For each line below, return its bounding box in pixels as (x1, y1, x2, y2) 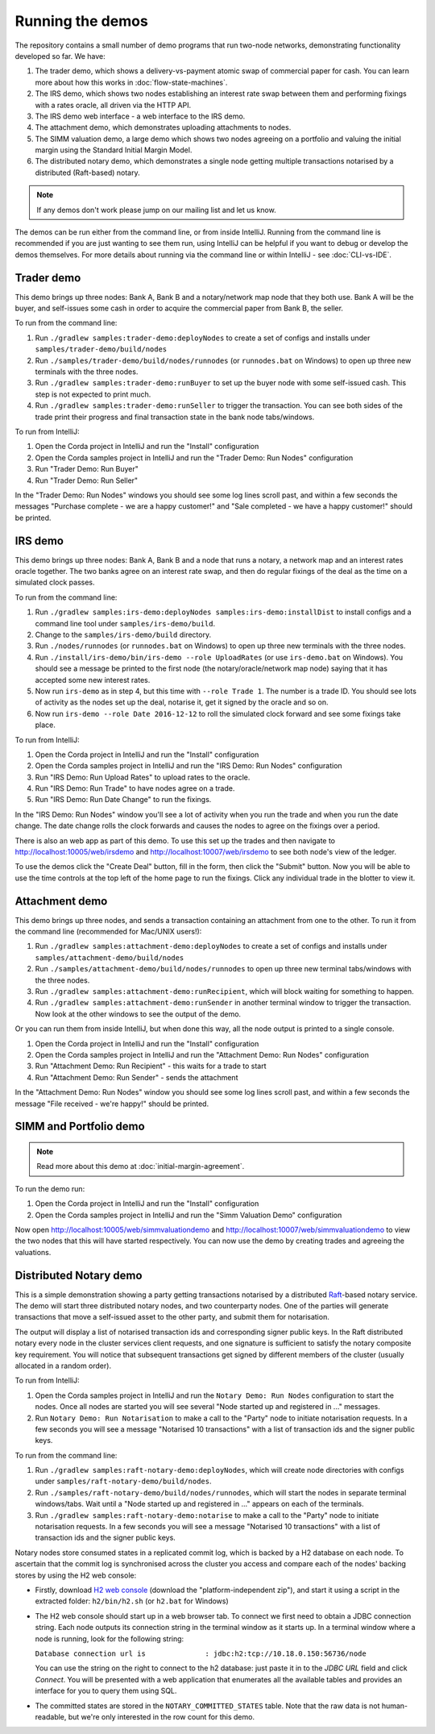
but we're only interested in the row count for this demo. (68, 1711, 255, 1721)
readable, (35, 1711, 67, 1721)
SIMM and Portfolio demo (14, 1120, 145, 1133)
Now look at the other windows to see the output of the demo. (35, 1008, 242, 1019)
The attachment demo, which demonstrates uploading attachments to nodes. (35, 123, 292, 132)
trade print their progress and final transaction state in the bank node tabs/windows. (35, 412, 315, 422)
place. (35, 720, 56, 730)
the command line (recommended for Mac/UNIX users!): (14, 927, 202, 937)
